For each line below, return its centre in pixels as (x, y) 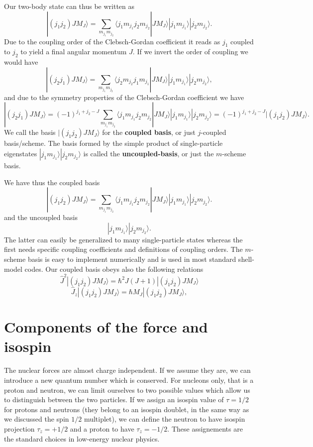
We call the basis (30, 132)
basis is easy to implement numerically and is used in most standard (132, 259)
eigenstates (21, 153)
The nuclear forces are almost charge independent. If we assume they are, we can (127, 370)
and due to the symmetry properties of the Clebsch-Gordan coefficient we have (124, 97)
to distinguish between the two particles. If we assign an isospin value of (114, 399)
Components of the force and (106, 327)
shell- (246, 259)
